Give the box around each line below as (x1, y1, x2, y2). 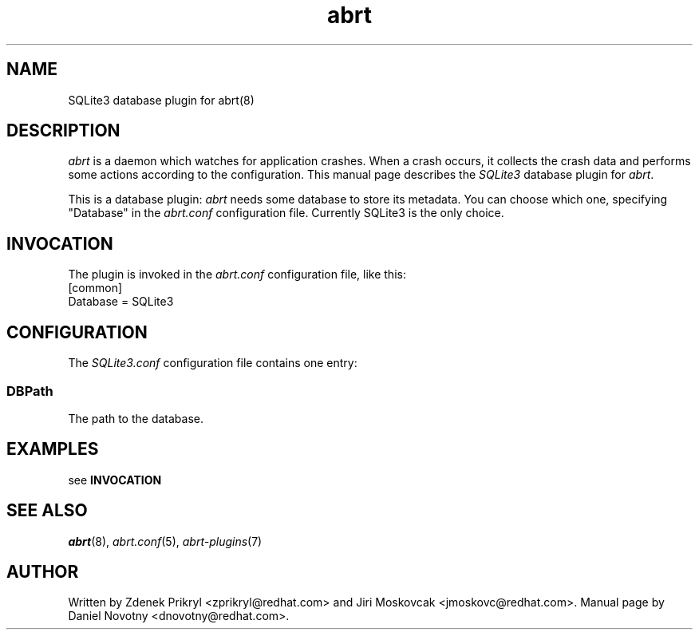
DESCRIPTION (6, 120, 120, 141)
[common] (68, 281, 123, 295)
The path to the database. (68, 411, 204, 425)
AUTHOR (6, 561, 79, 582)
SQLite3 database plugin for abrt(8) (68, 93, 255, 107)
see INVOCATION (68, 472, 162, 487)
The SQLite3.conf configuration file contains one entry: (68, 356, 357, 370)
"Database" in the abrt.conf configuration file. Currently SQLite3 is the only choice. (68, 206, 504, 220)
